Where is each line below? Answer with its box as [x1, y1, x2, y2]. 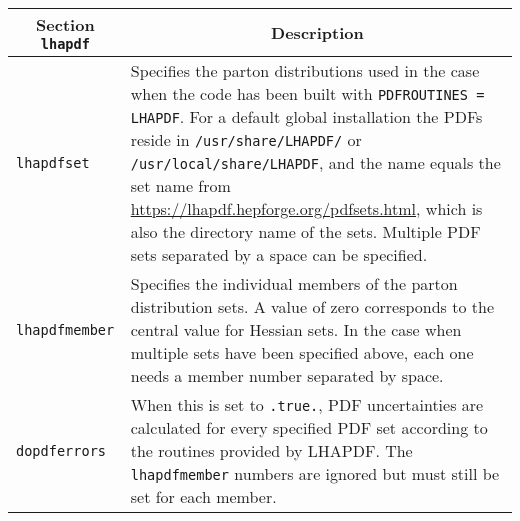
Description [271, 21, 364, 44]
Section [36, 13, 95, 36]
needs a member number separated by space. [130, 364, 444, 387]
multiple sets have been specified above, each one [130, 341, 474, 364]
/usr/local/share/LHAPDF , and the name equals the [130, 151, 501, 174]
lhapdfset [16, 154, 90, 171]
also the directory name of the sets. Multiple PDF [130, 220, 481, 243]
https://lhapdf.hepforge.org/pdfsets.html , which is [130, 197, 483, 220]
